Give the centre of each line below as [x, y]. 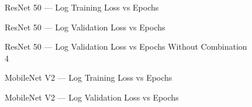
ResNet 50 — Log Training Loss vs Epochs [82, 7]
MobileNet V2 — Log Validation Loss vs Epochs [92, 97]
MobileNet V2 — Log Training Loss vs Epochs [89, 77]
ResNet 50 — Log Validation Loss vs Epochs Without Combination [126, 46]
